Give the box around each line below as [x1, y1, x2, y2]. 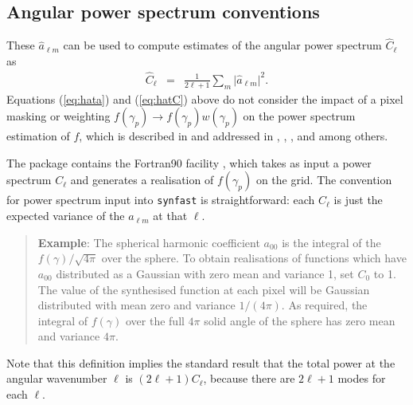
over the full [126, 312, 185, 328]
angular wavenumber [6, 370, 107, 387]
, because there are [203, 370, 295, 387]
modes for [337, 370, 386, 387]
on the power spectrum [243, 108, 356, 124]
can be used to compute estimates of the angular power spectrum [63, 37, 382, 53]
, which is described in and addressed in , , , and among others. [79, 128, 388, 144]
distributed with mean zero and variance [37, 297, 236, 313]
